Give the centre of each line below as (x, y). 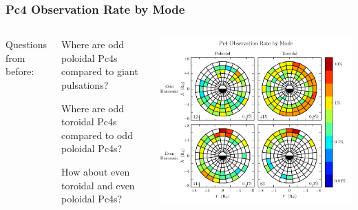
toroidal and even (98, 185)
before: (20, 71)
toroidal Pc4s (89, 122)
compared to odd (97, 135)
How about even (96, 171)
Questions (27, 44)
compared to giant (100, 71)
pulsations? (85, 85)
